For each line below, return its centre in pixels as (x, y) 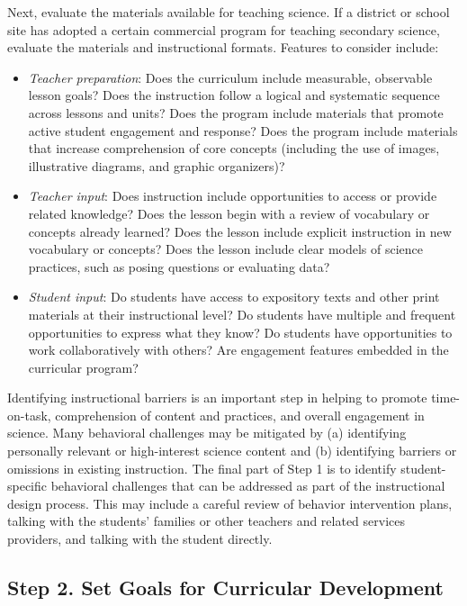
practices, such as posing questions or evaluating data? (179, 266)
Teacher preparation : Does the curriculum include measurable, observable (230, 77)
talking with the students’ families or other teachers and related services (207, 521)
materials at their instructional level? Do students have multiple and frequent (242, 314)
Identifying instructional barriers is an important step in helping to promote (217, 398)
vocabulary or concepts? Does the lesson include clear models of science (226, 249)
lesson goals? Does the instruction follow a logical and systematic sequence (234, 95)
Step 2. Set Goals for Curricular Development (225, 588)
